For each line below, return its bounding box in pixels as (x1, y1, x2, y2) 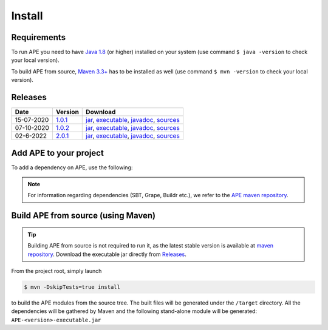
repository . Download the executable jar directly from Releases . (27, 251, 186, 258)
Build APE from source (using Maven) (11, 210, 156, 221)
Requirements (11, 32, 66, 42)
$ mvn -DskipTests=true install (24, 284, 121, 291)
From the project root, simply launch (11, 268, 102, 275)
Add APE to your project (11, 147, 104, 158)
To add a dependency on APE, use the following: (11, 164, 133, 171)
